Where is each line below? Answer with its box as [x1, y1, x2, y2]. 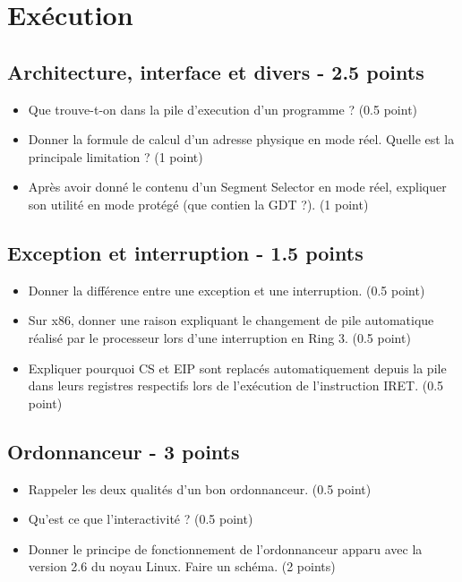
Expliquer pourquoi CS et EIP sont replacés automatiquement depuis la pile [28, 358, 447, 377]
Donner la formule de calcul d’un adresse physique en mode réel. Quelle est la [28, 130, 455, 149]
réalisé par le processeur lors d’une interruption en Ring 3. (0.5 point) [28, 328, 411, 347]
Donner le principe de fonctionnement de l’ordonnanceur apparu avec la [28, 539, 423, 558]
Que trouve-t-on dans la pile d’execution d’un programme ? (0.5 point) [28, 99, 418, 118]
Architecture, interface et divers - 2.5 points [7, 57, 424, 85]
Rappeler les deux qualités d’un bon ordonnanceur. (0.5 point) [28, 479, 372, 498]
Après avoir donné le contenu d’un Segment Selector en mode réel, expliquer [28, 177, 447, 196]
